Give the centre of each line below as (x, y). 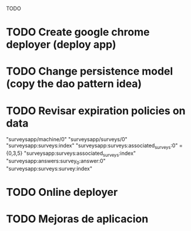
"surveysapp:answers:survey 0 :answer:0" (56, 162)
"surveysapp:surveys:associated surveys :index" (80, 154)
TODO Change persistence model (90, 71)
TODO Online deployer (62, 192)
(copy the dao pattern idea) (74, 84)
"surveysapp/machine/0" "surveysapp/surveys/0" (67, 140)
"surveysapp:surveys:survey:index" (49, 168)
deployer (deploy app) (61, 45)
